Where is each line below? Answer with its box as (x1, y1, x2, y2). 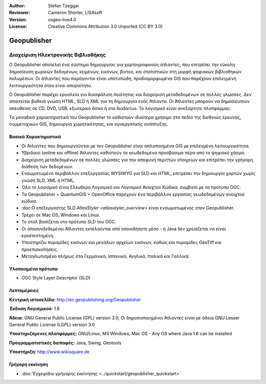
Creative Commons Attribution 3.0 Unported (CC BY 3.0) (48, 24, 163, 30)
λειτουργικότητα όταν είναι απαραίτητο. (9, 82, 92, 88)
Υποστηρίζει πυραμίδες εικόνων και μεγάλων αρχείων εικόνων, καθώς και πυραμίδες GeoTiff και (21, 240, 222, 245)
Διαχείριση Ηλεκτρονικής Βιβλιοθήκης (9, 51, 106, 58)
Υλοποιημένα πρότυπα (9, 266, 58, 272)
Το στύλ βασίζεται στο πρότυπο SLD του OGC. (21, 219, 117, 225)
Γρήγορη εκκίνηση (9, 361, 48, 367)
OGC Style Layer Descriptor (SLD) (21, 275, 91, 281)
